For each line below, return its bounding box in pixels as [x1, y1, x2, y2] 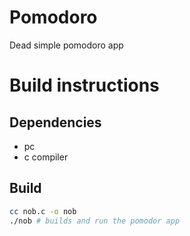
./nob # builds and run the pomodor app [9, 216, 181, 226]
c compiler [23, 151, 69, 163]
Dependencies [9, 114, 102, 131]
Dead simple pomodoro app [9, 39, 124, 51]
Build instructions [9, 74, 160, 97]
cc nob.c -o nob [9, 206, 77, 216]
